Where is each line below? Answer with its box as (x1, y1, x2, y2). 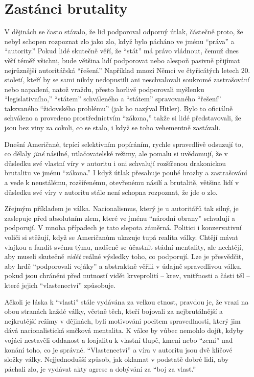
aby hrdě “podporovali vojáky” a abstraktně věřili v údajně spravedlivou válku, (4, 260, 242, 271)
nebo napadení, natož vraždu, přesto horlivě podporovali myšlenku (4, 84, 204, 94)
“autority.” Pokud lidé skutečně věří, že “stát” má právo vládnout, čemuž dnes (4, 46, 239, 56)
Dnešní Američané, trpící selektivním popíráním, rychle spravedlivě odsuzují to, (4, 139, 243, 149)
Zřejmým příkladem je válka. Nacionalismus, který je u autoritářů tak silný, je (4, 203, 239, 213)
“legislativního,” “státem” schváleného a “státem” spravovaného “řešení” (4, 94, 221, 104)
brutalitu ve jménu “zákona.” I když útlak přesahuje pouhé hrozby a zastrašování (4, 167, 247, 178)
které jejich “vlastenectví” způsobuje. (4, 280, 115, 290)
